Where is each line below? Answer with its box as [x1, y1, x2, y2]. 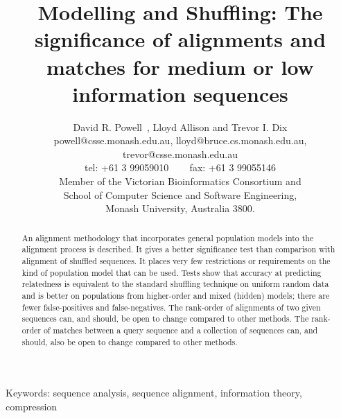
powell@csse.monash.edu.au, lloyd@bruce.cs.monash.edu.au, [53, 133, 307, 148]
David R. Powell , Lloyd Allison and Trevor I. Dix [73, 119, 288, 134]
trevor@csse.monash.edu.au [123, 146, 238, 161]
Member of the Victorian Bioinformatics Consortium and [59, 174, 301, 189]
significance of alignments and [34, 25, 326, 53]
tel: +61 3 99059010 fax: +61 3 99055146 [84, 160, 277, 175]
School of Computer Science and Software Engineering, [63, 187, 297, 202]
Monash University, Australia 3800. [105, 201, 255, 216]
